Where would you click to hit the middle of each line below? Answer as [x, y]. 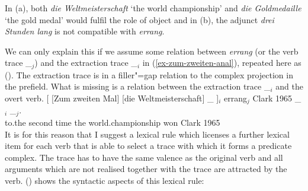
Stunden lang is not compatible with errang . [85, 31]
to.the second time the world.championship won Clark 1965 [113, 122]
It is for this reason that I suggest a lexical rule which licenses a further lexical [147, 134]
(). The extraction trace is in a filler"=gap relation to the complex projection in [149, 74]
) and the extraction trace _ [86, 63]
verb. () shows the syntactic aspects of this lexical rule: [105, 180]
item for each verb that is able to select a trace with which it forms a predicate [148, 146]
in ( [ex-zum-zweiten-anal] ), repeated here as [222, 63]
